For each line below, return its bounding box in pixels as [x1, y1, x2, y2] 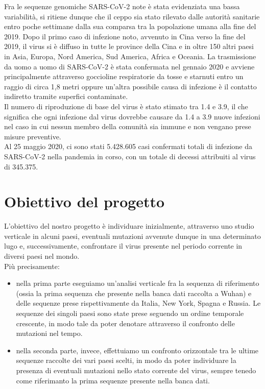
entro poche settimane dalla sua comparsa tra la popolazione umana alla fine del [4, 21, 256, 32]
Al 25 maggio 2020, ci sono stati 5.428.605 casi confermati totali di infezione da [4, 141, 252, 152]
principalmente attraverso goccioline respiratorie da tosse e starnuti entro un [4, 71, 244, 82]
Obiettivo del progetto [4, 191, 165, 212]
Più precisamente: [4, 260, 60, 271]
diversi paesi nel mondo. [4, 251, 80, 261]
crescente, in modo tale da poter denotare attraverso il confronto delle [16, 318, 235, 328]
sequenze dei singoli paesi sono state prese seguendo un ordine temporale [16, 307, 244, 318]
